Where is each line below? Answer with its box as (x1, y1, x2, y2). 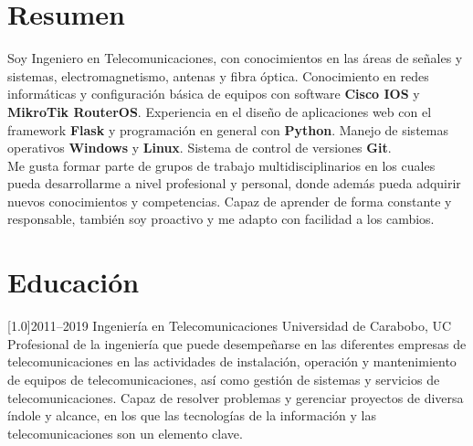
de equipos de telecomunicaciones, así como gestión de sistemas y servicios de (7, 369, 440, 388)
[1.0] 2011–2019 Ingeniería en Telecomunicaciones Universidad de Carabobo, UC (7, 316, 452, 335)
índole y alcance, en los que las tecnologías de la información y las (7, 406, 376, 425)
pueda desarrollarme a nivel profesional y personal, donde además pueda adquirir (7, 174, 461, 193)
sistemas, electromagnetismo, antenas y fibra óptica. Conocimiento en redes (7, 66, 429, 85)
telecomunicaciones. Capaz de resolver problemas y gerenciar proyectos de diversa (7, 388, 464, 407)
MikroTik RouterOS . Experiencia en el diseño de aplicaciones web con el (7, 101, 432, 121)
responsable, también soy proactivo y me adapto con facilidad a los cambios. (7, 209, 435, 228)
